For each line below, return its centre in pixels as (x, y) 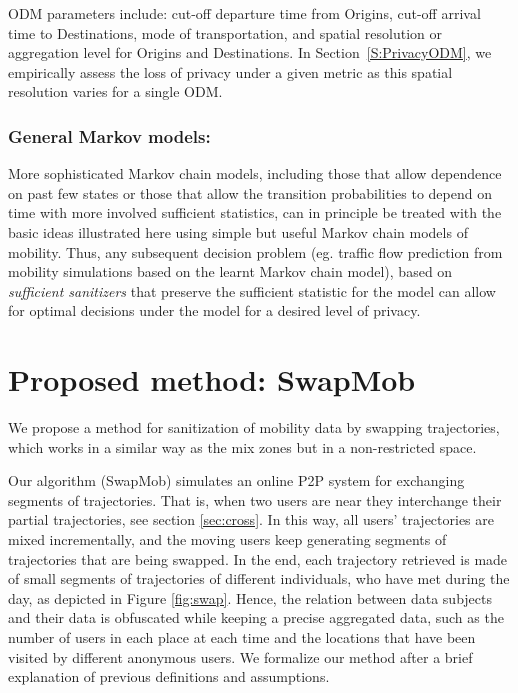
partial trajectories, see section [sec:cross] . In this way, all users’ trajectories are (251, 519)
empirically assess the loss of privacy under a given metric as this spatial (230, 71)
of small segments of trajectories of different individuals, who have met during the (259, 578)
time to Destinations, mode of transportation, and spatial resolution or (225, 32)
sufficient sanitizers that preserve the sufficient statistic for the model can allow (252, 290)
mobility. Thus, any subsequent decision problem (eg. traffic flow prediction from (255, 251)
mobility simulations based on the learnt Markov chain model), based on (230, 271)
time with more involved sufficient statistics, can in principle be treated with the (255, 212)
